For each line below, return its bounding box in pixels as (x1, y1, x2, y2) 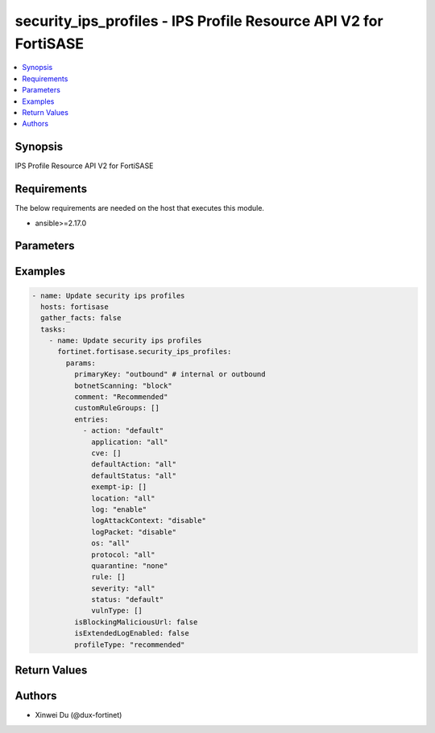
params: (65, 358, 97, 368)
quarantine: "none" (91, 561, 168, 570)
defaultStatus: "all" (91, 471, 177, 480)
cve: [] (91, 448, 122, 458)
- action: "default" (82, 426, 164, 435)
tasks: (40, 324, 67, 334)
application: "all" (91, 437, 168, 447)
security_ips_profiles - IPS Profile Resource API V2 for (14, 12, 383, 30)
